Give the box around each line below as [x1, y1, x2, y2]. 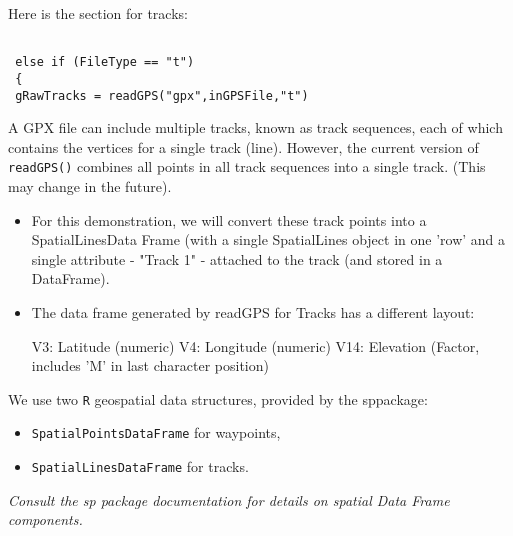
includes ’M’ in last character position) [31, 355, 269, 376]
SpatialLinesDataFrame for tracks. [31, 456, 249, 477]
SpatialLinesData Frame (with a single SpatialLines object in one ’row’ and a [31, 229, 506, 250]
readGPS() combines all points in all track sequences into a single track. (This [8, 156, 486, 177]
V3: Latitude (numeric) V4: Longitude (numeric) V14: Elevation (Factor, [31, 335, 480, 356]
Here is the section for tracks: [8, 3, 188, 23]
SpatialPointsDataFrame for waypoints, [31, 422, 281, 443]
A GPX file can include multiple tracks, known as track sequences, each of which [8, 117, 503, 138]
